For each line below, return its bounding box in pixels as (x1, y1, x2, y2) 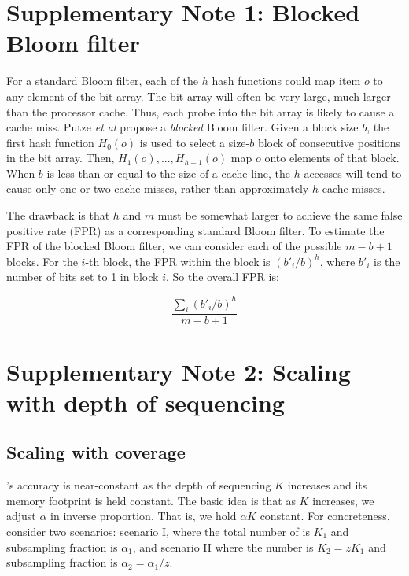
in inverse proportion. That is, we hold (50, 508, 237, 524)
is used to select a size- (139, 134, 250, 150)
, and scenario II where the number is (132, 538, 314, 555)
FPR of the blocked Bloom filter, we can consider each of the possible (6, 238, 342, 254)
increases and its (287, 477, 367, 493)
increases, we (312, 492, 374, 508)
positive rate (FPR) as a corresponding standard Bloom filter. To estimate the (6, 222, 385, 238)
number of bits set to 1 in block (6, 268, 159, 285)
